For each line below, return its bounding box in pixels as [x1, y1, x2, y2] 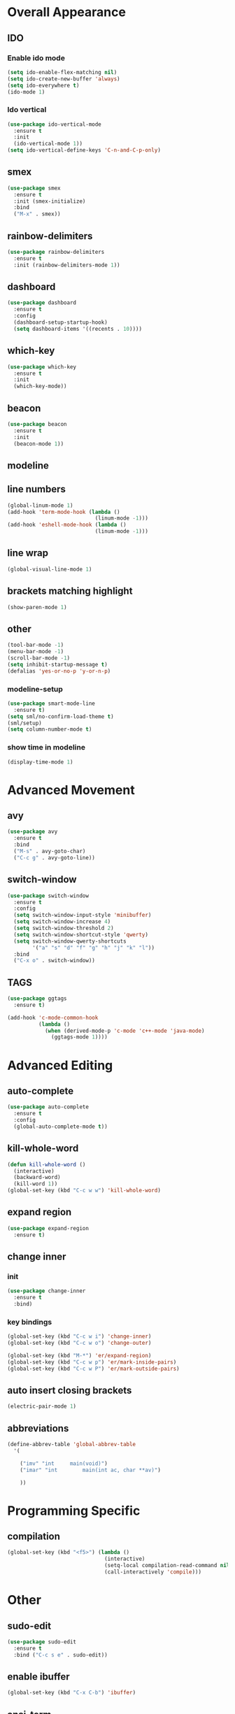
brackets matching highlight [7, 585, 133, 597]
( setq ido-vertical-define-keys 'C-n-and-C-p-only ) [7, 147, 161, 154]
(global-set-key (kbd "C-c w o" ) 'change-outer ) [7, 1340, 152, 1347]
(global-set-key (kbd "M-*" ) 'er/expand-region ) [7, 1352, 152, 1359]
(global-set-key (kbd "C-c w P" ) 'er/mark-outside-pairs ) [7, 1365, 180, 1372]
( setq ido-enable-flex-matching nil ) [7, 69, 117, 76]
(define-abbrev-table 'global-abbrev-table [7, 1441, 136, 1448]
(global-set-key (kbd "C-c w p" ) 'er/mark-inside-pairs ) [7, 1358, 177, 1366]
